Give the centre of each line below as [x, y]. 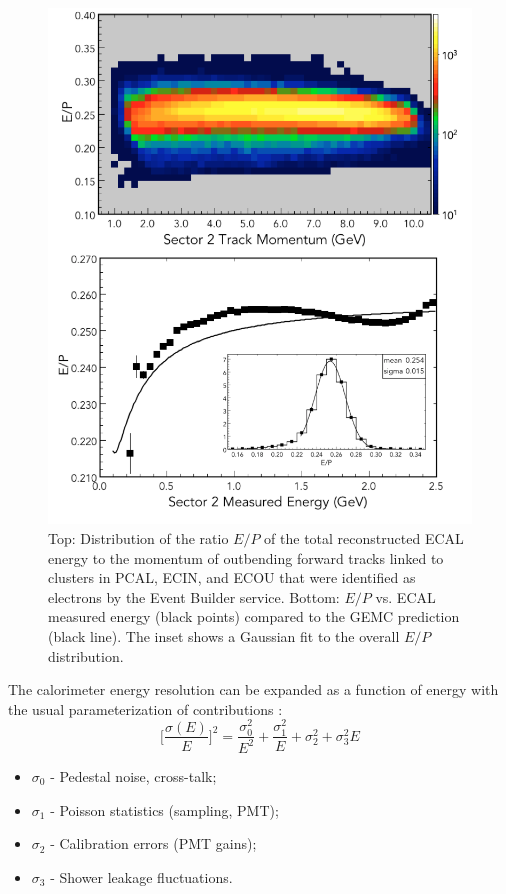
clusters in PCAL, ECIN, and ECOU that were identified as [232, 577]
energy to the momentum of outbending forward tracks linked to [246, 557]
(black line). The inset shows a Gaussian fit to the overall [224, 635]
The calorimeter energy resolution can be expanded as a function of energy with [253, 689]
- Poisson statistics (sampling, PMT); [164, 809]
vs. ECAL [405, 596]
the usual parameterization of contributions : [145, 708]
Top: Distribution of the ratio [138, 537]
